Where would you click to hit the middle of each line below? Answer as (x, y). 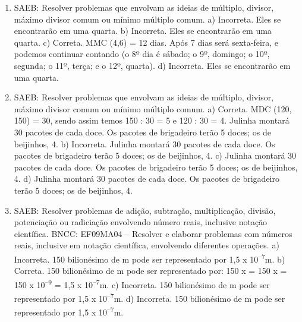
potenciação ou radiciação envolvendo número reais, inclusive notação (141, 222)
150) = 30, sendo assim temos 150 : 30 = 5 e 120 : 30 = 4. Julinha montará (152, 120)
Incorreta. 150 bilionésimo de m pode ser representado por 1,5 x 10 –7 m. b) (150, 258)
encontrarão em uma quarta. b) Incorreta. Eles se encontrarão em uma (143, 31)
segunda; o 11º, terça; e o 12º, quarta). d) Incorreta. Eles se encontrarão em (152, 65)
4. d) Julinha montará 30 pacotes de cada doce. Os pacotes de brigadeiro (147, 179)
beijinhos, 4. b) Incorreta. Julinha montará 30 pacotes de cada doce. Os (144, 143)
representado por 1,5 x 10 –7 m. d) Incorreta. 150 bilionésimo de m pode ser (150, 297)
